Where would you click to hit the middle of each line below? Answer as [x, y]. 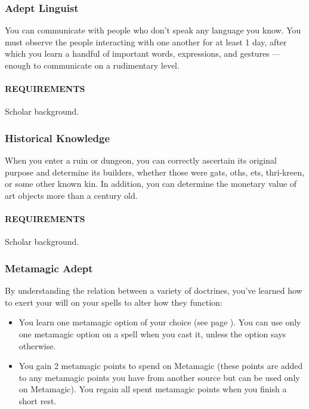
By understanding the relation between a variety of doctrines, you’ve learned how [154, 290]
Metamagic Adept [49, 268]
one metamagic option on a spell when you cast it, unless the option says [152, 333]
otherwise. [37, 345]
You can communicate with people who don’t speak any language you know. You [153, 30]
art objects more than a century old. [71, 195]
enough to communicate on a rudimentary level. [92, 65]
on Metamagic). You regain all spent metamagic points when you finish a [153, 389]
